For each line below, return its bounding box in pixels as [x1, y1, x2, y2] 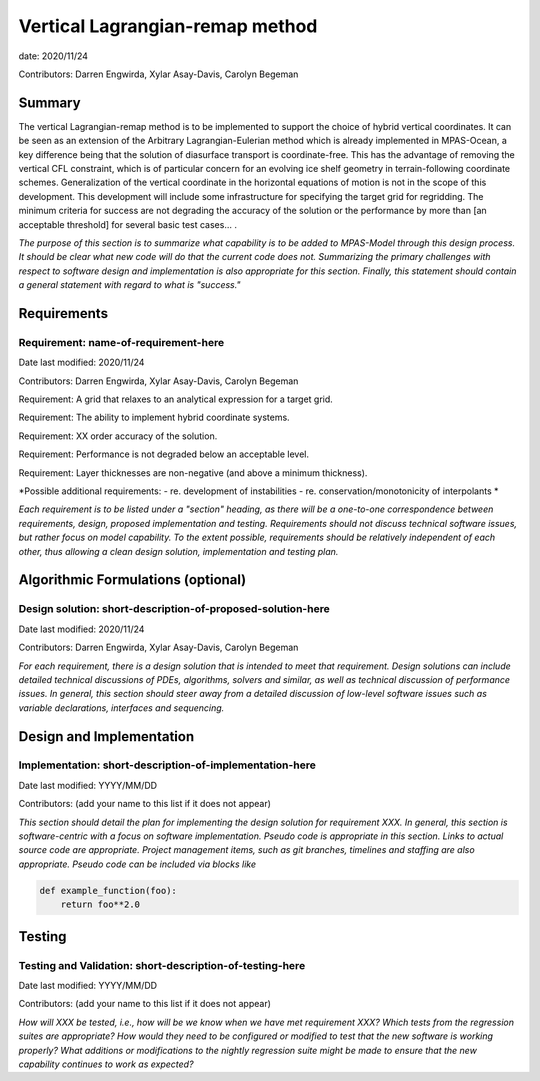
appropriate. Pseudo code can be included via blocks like [18, 858, 257, 870]
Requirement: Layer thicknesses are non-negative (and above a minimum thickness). [18, 466, 368, 479]
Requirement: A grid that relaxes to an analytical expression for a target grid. [18, 393, 334, 405]
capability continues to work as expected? [18, 1058, 194, 1070]
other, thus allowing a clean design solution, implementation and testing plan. [18, 545, 339, 557]
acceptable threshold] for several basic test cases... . [18, 218, 237, 230]
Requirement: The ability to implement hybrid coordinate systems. [18, 411, 290, 424]
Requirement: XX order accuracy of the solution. [18, 430, 218, 442]
